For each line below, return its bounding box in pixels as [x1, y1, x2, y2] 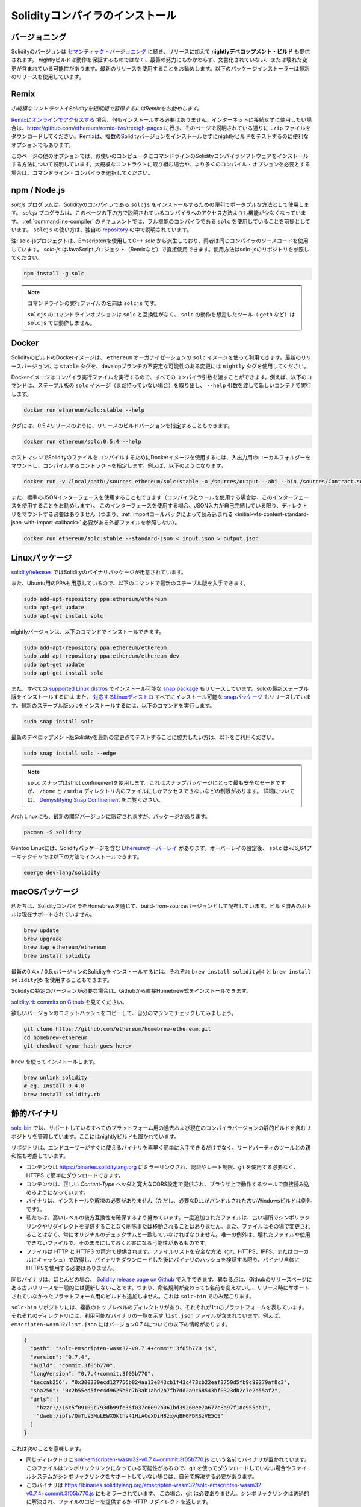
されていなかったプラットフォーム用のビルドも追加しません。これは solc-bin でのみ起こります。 [11, 1292, 255, 1300]
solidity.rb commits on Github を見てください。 [11, 998, 128, 1005]
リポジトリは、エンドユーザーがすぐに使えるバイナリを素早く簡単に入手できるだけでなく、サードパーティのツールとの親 [11, 1144, 311, 1151]
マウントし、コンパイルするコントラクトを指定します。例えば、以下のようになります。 [11, 462, 227, 470]
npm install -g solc [23, 270, 84, 277]
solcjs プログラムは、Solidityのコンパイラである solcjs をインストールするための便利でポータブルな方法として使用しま [11, 201, 309, 208]
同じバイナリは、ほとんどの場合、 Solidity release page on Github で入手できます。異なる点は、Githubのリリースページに [11, 1276, 312, 1283]
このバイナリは [26, 1481, 63, 1488]
